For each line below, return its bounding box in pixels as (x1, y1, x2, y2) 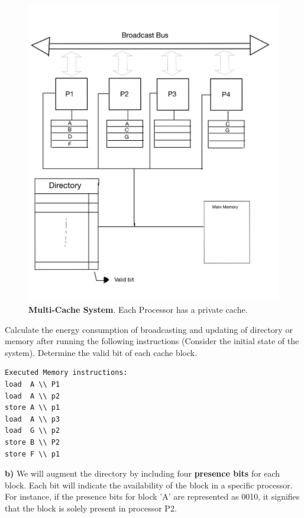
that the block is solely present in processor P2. (5, 501, 177, 514)
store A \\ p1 (5, 403, 60, 412)
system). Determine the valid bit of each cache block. (5, 346, 198, 358)
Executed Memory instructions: (5, 368, 128, 377)
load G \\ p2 (5, 426, 60, 435)
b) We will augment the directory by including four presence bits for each (5, 467, 280, 480)
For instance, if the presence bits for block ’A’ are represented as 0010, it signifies (5, 490, 300, 503)
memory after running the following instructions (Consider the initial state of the (5, 335, 299, 347)
